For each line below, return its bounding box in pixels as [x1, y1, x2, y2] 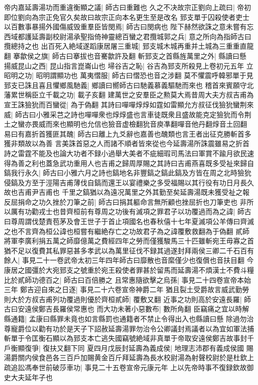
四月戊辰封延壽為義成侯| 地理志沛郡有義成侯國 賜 [94, 342, 254, 353]
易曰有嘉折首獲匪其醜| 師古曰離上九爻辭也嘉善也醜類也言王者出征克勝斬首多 [4, 128, 252, 139]
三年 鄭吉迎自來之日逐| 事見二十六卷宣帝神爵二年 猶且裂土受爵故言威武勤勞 [4, 284, 249, 295]
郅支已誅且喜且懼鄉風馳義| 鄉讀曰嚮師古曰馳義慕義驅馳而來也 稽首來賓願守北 [4, 79, 254, 90]
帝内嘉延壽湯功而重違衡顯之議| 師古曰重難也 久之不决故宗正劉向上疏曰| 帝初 [4, 2, 251, 12]
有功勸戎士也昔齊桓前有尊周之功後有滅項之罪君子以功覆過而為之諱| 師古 [17, 206, 252, 217]
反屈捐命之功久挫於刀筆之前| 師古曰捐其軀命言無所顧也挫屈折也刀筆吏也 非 [4, 196, 247, 207]
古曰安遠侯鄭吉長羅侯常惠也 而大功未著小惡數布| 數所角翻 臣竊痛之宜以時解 [4, 304, 249, 314]
